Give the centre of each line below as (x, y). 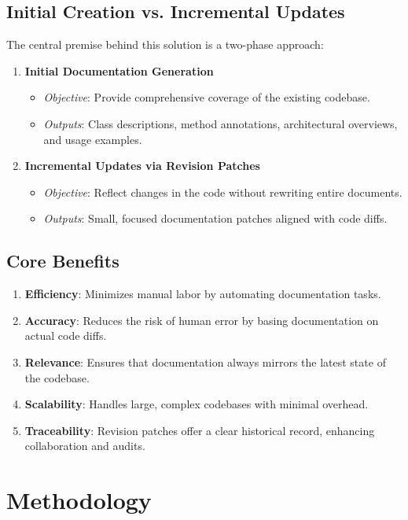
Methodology (79, 500)
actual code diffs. (66, 336)
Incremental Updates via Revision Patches (142, 166)
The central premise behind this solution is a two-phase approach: (165, 44)
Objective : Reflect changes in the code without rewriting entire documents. (223, 192)
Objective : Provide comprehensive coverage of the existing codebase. (207, 97)
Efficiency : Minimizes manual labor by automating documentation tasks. (203, 294)
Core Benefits (63, 261)
